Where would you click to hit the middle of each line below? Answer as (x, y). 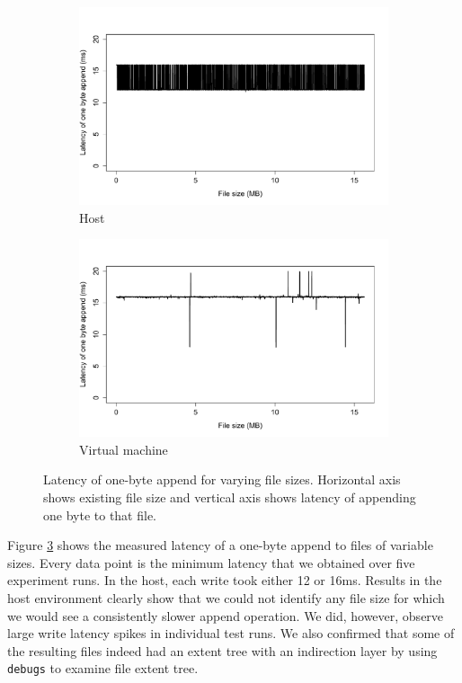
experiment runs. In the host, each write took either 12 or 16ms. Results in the (225, 580)
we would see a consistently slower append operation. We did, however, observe (226, 615)
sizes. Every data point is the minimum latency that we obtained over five (211, 562)
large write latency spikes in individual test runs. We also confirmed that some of (231, 633)
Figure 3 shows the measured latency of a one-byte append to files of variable (220, 545)
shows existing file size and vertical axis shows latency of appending (230, 497)
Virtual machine (124, 449)
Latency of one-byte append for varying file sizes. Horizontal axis (222, 479)
